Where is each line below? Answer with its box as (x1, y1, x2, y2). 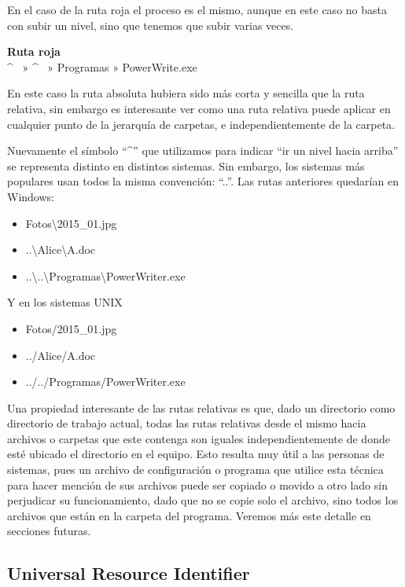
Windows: (7, 188, 54, 204)
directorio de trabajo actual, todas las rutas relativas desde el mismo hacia (7, 415, 366, 431)
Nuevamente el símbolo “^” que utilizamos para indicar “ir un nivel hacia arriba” (7, 142, 399, 159)
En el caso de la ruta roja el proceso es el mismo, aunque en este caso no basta (7, 2, 387, 17)
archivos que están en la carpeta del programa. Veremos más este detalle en (7, 507, 371, 523)
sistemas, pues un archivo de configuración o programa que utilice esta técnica (7, 461, 384, 478)
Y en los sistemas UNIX (7, 294, 123, 310)
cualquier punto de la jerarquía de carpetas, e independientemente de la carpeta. (7, 116, 396, 132)
